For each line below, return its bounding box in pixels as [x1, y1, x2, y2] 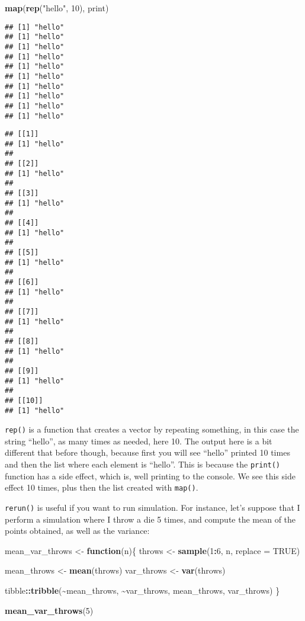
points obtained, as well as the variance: [5, 524, 150, 537]
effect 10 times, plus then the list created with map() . [5, 481, 198, 494]
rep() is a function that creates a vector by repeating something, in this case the [5, 423, 299, 436]
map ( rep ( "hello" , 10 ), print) [5, 2, 109, 14]
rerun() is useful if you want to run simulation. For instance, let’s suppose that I [5, 501, 300, 513]
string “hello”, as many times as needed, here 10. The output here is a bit [5, 434, 272, 447]
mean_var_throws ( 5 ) [5, 604, 94, 616]
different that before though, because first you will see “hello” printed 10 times [5, 446, 290, 459]
